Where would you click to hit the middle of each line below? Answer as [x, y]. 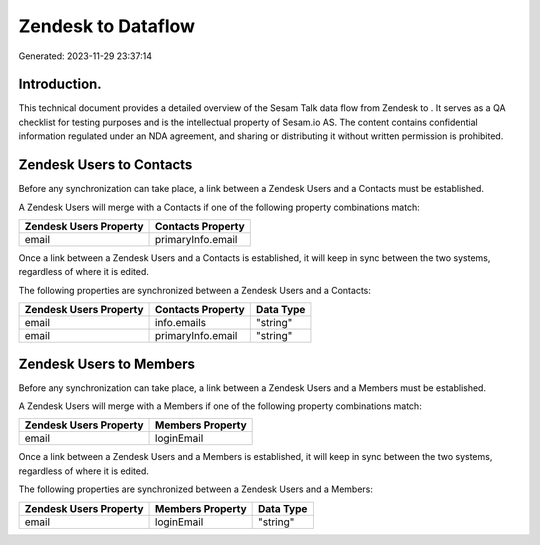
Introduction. [60, 84]
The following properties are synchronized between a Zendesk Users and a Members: [196, 489]
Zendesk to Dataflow [106, 26]
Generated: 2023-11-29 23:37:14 [85, 56]
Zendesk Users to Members [106, 363]
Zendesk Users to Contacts [105, 165]
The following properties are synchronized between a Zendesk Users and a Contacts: [195, 290]
